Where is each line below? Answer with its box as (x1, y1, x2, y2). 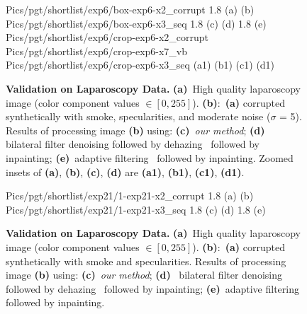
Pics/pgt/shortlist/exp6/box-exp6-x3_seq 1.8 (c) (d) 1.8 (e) (6, 16, 267, 30)
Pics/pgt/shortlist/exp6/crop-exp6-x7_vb (6, 43, 188, 58)
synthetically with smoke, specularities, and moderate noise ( (6, 109, 271, 124)
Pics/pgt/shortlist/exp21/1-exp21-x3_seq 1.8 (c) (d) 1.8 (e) (6, 202, 266, 216)
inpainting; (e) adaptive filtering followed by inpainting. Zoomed (6, 150, 294, 165)
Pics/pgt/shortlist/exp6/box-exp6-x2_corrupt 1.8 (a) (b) (6, 2, 255, 16)
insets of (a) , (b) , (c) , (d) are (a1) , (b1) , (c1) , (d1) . (6, 164, 245, 179)
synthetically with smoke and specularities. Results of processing (6, 253, 286, 268)
